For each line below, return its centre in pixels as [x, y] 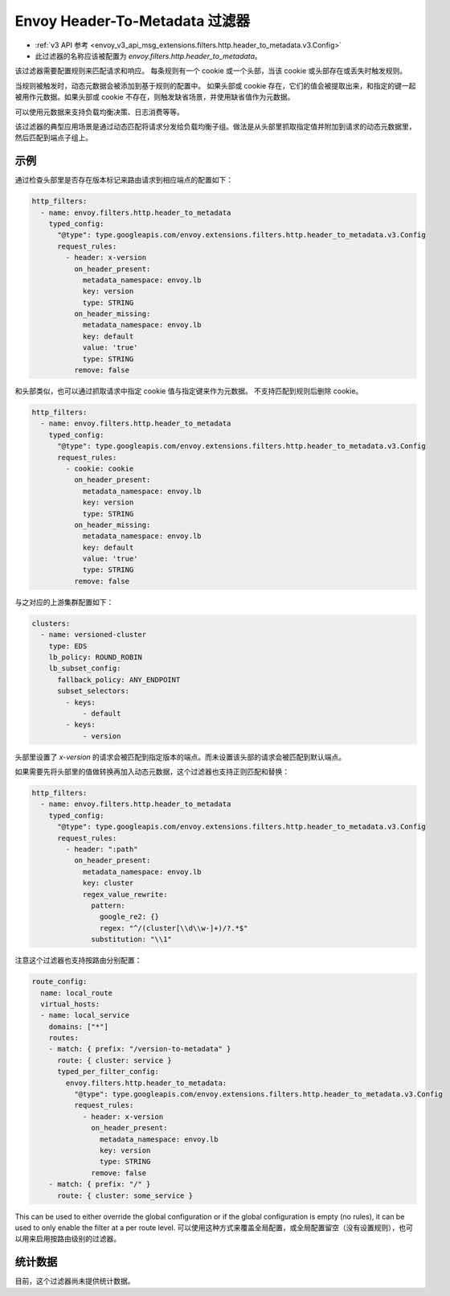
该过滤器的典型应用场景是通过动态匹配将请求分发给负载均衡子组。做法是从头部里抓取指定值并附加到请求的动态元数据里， [215, 126]
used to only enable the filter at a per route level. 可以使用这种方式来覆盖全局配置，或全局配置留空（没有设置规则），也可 [214, 1228]
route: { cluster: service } [115, 1060]
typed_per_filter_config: [108, 1072]
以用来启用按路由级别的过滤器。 [67, 1239]
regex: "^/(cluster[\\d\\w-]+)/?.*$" [174, 928]
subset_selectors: [94, 691]
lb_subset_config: [85, 669]
